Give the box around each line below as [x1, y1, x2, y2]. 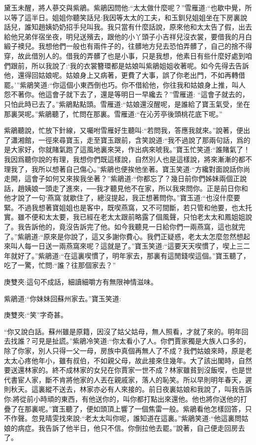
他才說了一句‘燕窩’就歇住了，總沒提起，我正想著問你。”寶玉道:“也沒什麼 [4, 192, 233, 203]
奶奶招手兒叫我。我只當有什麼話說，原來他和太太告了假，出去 [52, 22, 252, 32]
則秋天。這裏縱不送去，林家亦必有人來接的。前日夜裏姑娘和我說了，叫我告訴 [4, 384, 252, 394]
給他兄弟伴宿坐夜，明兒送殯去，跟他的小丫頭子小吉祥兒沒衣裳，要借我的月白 [4, 31, 252, 41]
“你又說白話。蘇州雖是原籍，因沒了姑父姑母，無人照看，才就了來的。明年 [4, 326, 242, 336]
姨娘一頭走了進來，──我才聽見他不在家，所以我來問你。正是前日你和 [24, 183, 248, 193]
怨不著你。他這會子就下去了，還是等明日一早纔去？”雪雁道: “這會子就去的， [4, 89, 249, 99]
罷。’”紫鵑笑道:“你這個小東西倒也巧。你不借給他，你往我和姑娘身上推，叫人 [4, 79, 246, 90]
